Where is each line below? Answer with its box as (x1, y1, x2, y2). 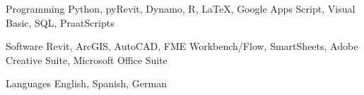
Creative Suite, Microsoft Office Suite (6, 52, 168, 67)
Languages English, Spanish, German (6, 76, 167, 91)
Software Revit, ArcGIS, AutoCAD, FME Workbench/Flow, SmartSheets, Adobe (6, 39, 358, 53)
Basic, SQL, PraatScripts (6, 15, 115, 30)
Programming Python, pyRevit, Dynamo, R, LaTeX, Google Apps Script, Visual (6, 1, 356, 15)
